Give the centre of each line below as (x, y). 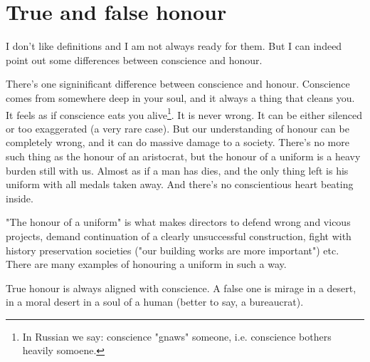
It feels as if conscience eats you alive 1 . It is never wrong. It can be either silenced (184, 113)
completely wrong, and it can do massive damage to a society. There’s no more (178, 142)
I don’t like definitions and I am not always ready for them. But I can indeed (174, 46)
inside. (20, 198)
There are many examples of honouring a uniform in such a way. (146, 264)
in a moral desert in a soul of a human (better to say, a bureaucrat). (155, 302)
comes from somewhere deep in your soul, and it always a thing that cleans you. (180, 97)
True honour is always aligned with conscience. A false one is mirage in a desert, (181, 288)
